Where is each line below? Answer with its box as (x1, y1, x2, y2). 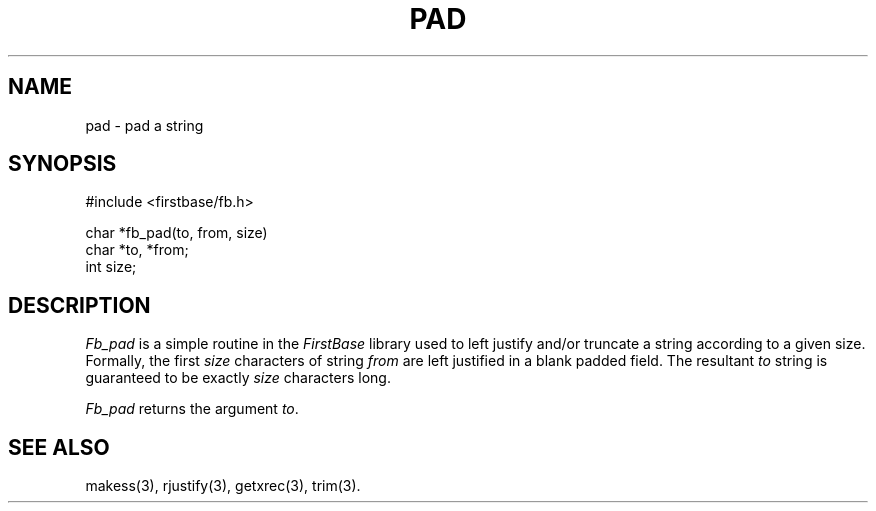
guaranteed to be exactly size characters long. (85, 369, 391, 387)
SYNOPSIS (8, 151, 117, 177)
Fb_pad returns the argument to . (85, 400, 299, 418)
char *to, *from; (85, 241, 189, 259)
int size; (85, 258, 137, 276)
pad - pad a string (85, 116, 204, 134)
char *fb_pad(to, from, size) (85, 224, 268, 242)
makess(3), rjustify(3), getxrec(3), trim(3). (85, 477, 361, 495)
